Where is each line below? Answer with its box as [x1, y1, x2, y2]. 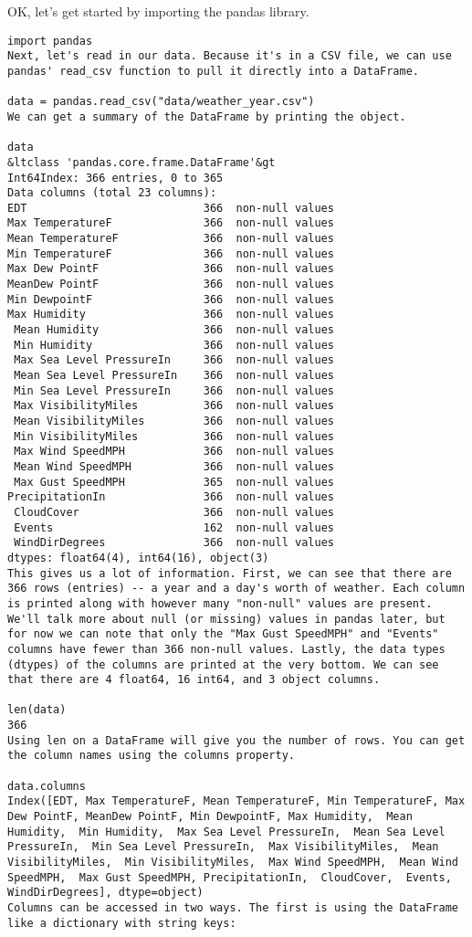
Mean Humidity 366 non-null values [14, 323, 334, 337]
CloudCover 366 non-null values [14, 505, 334, 519]
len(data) [7, 703, 67, 717]
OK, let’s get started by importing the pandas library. [7, 2, 309, 20]
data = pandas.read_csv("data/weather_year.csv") [7, 95, 315, 109]
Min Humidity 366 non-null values [14, 338, 334, 352]
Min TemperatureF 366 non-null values [7, 247, 334, 260]
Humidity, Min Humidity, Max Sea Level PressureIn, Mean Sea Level [7, 825, 446, 838]
